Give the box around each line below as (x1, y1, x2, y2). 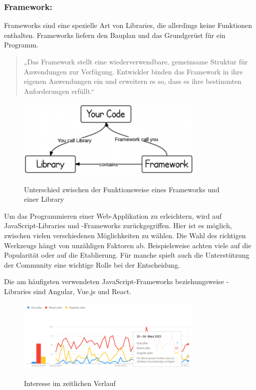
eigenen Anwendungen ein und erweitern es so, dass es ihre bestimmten (23, 76, 242, 86)
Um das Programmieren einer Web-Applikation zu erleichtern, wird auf (4, 210, 222, 221)
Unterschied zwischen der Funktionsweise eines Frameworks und (24, 184, 220, 194)
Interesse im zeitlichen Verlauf (24, 378, 116, 388)
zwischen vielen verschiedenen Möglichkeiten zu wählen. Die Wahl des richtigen (4, 230, 246, 241)
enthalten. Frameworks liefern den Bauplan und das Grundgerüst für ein (4, 29, 226, 40)
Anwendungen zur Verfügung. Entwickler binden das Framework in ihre (23, 66, 243, 76)
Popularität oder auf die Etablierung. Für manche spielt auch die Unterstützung (4, 250, 250, 260)
